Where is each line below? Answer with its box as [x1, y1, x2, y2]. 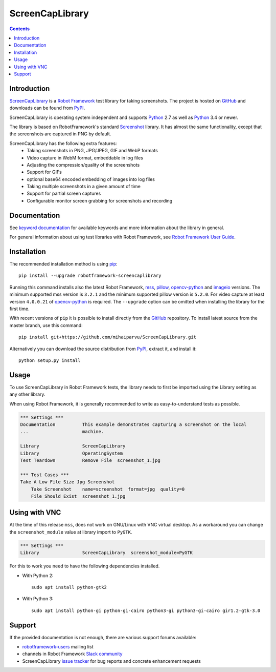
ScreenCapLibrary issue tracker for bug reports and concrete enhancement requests [22, 658, 201, 664]
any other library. [9, 391, 45, 397]
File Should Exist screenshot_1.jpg [31, 493, 126, 499]
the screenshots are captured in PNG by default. [9, 131, 111, 137]
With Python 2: [22, 572, 54, 579]
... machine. [20, 429, 104, 435]
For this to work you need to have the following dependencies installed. [9, 563, 160, 569]
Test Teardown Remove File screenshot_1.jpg [20, 458, 160, 463]
